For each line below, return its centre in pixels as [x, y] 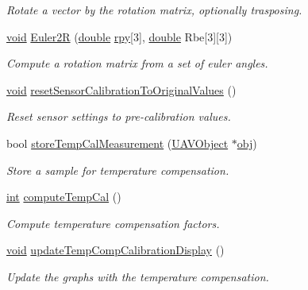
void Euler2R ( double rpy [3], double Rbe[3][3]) [119, 36]
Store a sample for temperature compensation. [118, 170]
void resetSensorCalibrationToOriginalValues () [121, 89]
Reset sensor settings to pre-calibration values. [119, 116]
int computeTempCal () [64, 197]
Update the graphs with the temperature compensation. [138, 276]
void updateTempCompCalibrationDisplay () [115, 250]
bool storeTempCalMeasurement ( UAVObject [117, 143]
